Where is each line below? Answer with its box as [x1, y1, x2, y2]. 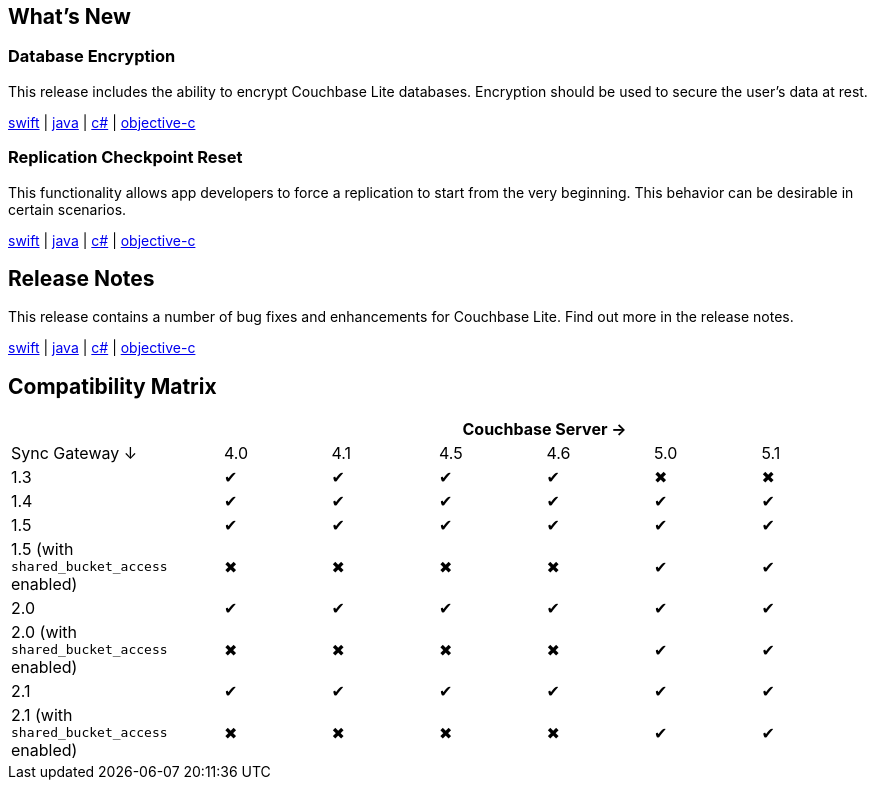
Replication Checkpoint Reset [8, 147, 243, 168]
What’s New [8, 4, 131, 29]
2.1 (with [11, 705, 73, 726]
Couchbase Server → [462, 419, 627, 440]
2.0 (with [11, 622, 78, 643]
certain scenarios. [8, 200, 127, 218]
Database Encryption [8, 46, 176, 67]
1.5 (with [11, 539, 74, 560]
